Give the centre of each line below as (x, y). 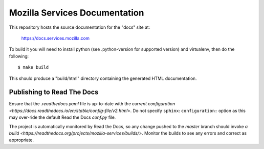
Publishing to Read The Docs (54, 92)
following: (19, 56)
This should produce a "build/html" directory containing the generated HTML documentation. (103, 78)
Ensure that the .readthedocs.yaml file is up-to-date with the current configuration (92, 104)
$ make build (33, 67)
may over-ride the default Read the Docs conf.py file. (62, 117)
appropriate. (22, 140)
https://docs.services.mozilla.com (55, 38)
